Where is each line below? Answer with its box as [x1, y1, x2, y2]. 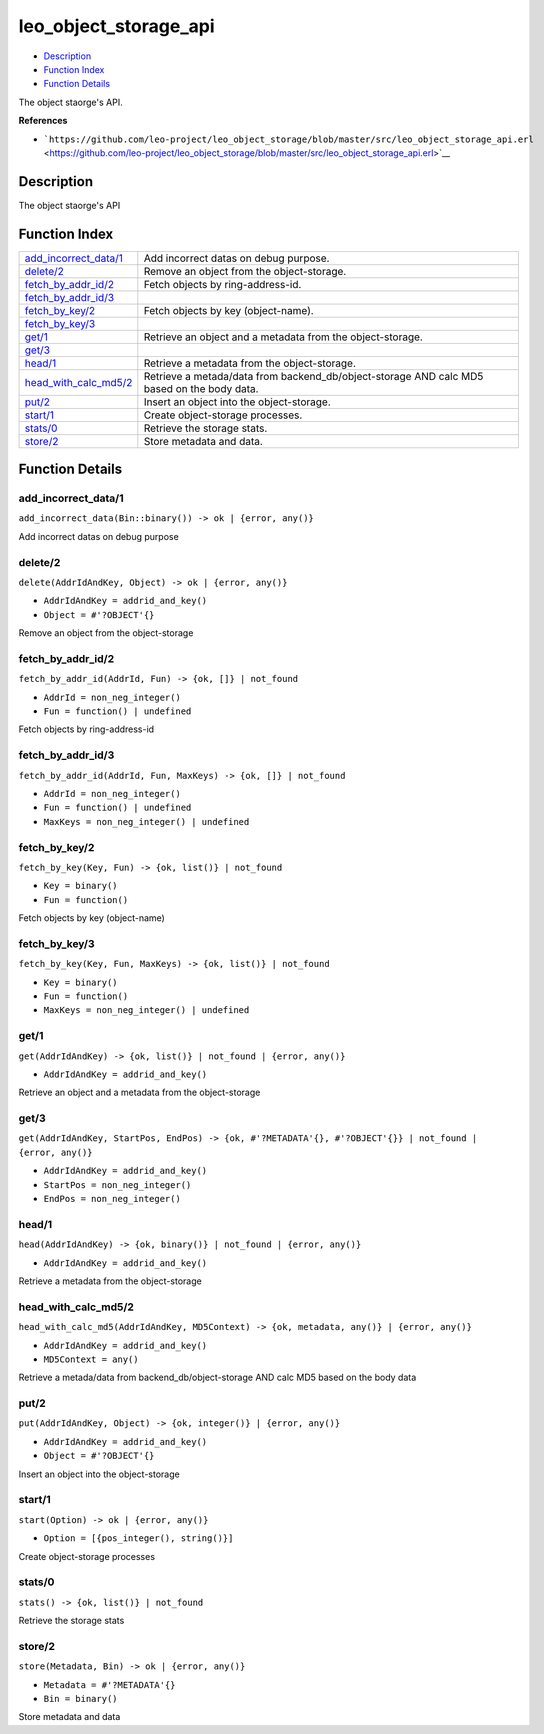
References [18, 115, 68, 127]
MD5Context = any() [43, 1353, 139, 1365]
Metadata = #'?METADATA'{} [43, 1679, 176, 1690]
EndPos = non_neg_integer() [43, 1193, 182, 1205]
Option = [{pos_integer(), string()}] [43, 1533, 234, 1544]
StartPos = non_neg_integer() [43, 1179, 192, 1190]
